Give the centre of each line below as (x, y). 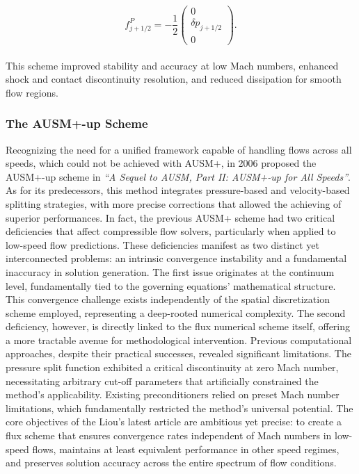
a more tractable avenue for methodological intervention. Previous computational (179, 340)
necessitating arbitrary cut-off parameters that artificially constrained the (162, 381)
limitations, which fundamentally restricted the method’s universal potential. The (179, 408)
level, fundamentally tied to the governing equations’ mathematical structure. (171, 285)
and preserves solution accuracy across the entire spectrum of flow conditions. (171, 463)
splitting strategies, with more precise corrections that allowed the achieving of (174, 203)
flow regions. (32, 92)
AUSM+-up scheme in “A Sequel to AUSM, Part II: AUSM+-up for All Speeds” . (178, 176)
